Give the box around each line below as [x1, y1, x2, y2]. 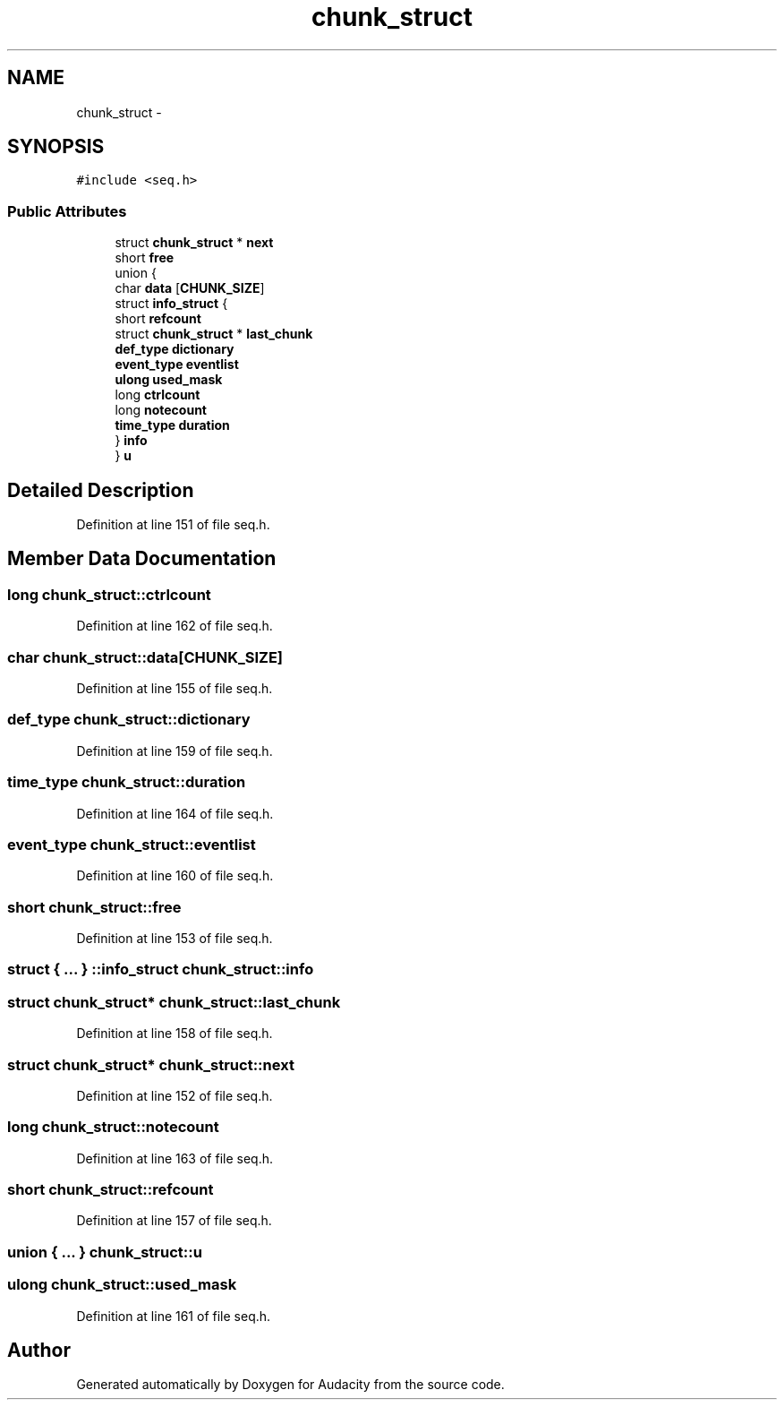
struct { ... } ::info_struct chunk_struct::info [7, 960, 314, 979]
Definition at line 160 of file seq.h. [76, 868, 274, 884]
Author [7, 1338, 71, 1361]
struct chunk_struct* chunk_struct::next [7, 1055, 294, 1074]
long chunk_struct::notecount [7, 1118, 219, 1137]
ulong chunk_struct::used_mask [7, 1275, 237, 1294]
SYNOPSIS [7, 135, 105, 159]
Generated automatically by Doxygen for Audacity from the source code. [76, 1377, 505, 1393]
